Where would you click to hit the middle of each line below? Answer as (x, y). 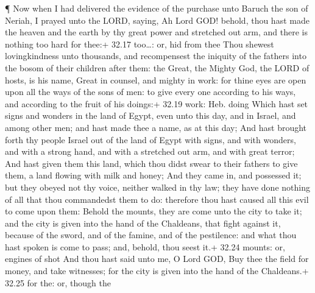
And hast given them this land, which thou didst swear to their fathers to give (151, 163)
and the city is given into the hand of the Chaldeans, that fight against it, (143, 223)
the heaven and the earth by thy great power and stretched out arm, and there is (156, 32)
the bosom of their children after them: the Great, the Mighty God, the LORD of (157, 67)
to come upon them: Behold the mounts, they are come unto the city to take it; (154, 211)
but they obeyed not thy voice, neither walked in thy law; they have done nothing (157, 187)
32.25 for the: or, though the (58, 282)
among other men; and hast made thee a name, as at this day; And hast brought (156, 127)
